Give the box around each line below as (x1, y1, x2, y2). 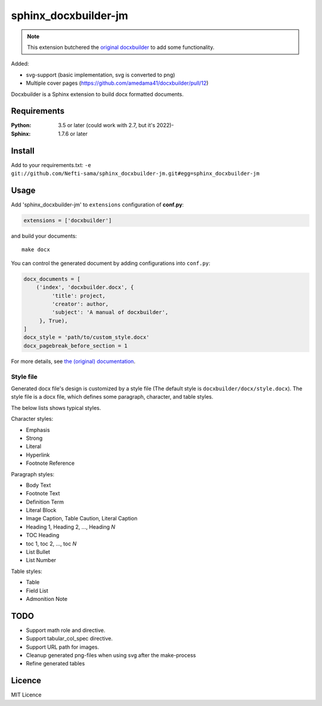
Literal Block (26, 507, 57, 514)
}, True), (39, 317, 68, 324)
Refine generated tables (26, 660, 85, 667)
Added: (11, 60, 29, 67)
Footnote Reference (26, 460, 75, 467)
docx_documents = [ (23, 275, 80, 282)
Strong (26, 434, 43, 442)
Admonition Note (26, 595, 68, 602)
